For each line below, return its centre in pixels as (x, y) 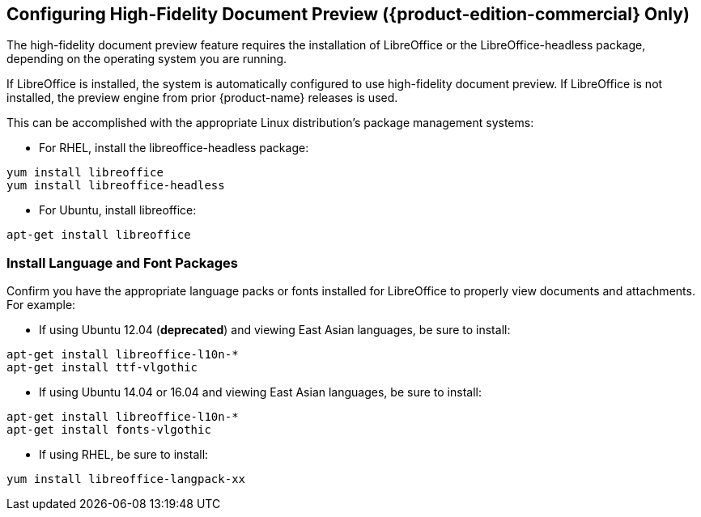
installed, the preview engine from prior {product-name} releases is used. (202, 98)
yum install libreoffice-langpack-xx (126, 479)
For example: (41, 305)
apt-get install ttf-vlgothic (102, 368)
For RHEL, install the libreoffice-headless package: (174, 148)
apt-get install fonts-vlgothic (109, 430)
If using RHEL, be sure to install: (124, 455)
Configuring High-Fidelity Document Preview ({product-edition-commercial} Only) (348, 14)
